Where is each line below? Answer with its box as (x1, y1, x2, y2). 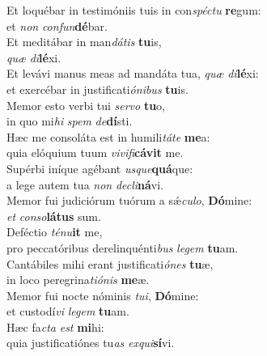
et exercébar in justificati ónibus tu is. (6, 80, 189, 97)
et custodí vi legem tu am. (6, 303, 129, 320)
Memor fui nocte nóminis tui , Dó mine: (6, 286, 199, 303)
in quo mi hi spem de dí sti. (6, 112, 133, 129)
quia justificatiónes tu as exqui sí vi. (6, 334, 175, 351)
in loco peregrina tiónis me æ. (6, 271, 150, 288)
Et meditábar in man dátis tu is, (6, 33, 162, 50)
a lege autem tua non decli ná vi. (6, 176, 164, 193)
